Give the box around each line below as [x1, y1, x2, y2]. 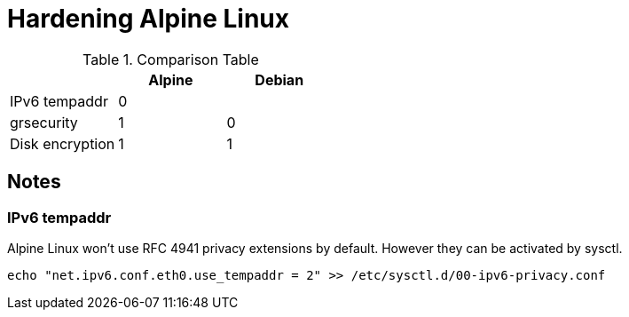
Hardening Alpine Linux [7, 4, 289, 34]
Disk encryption [10, 134, 115, 153]
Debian [255, 70, 304, 89]
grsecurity [10, 113, 78, 131]
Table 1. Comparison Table [83, 50, 259, 68]
